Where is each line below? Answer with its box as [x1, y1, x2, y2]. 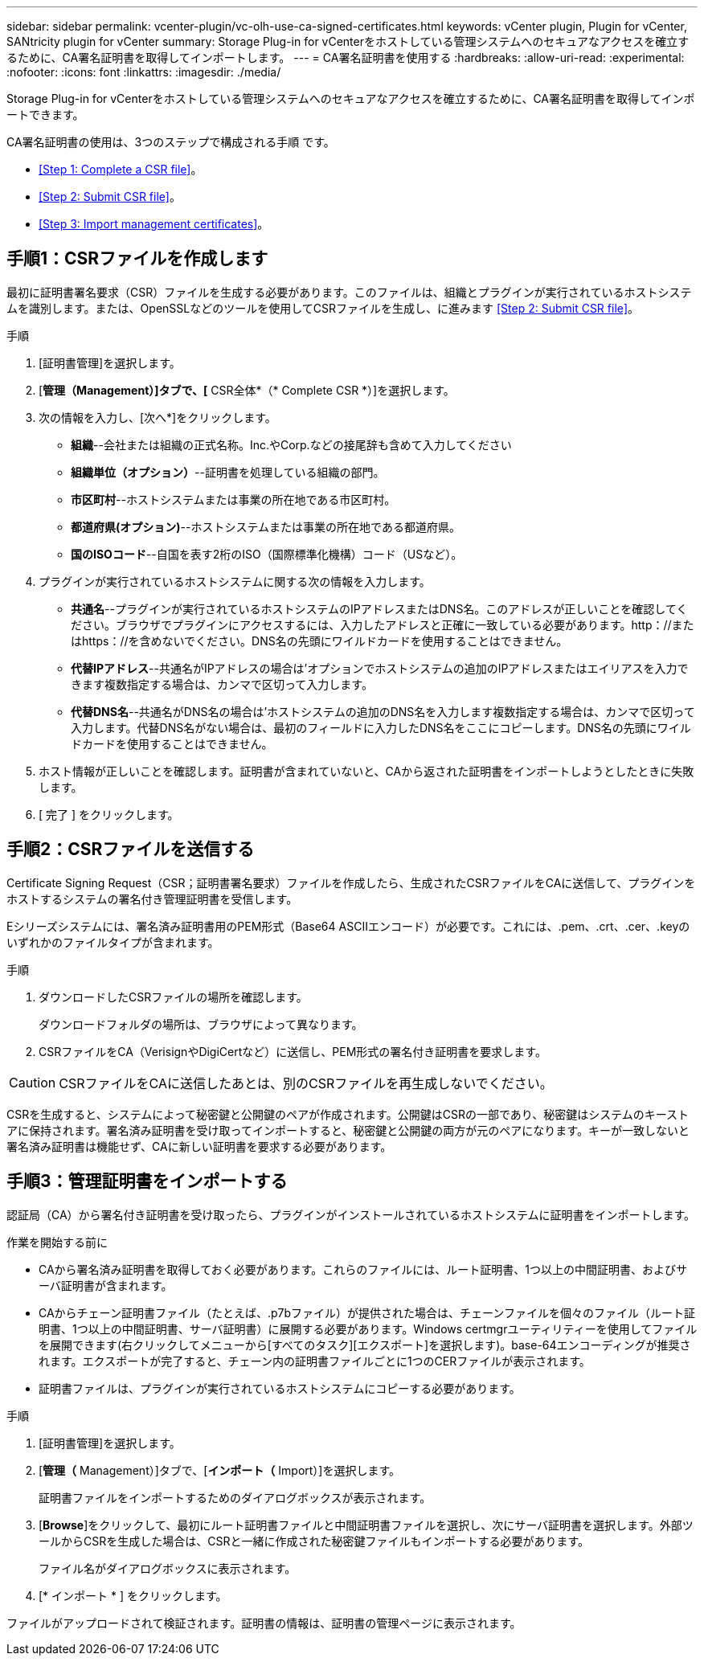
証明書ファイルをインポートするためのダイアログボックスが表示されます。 [39, 1490, 432, 1504]
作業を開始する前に [6, 1234, 108, 1249]
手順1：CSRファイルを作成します [6, 248, 268, 269]
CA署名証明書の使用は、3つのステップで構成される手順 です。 [6, 135, 335, 149]
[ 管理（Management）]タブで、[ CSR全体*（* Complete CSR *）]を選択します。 [39, 383, 455, 397]
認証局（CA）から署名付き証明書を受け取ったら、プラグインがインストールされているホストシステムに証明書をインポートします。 [6, 1207, 696, 1222]
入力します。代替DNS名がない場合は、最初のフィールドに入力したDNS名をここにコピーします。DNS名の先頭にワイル [71, 720, 691, 735]
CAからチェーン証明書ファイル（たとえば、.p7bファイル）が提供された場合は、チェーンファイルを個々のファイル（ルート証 [39, 1305, 695, 1320]
